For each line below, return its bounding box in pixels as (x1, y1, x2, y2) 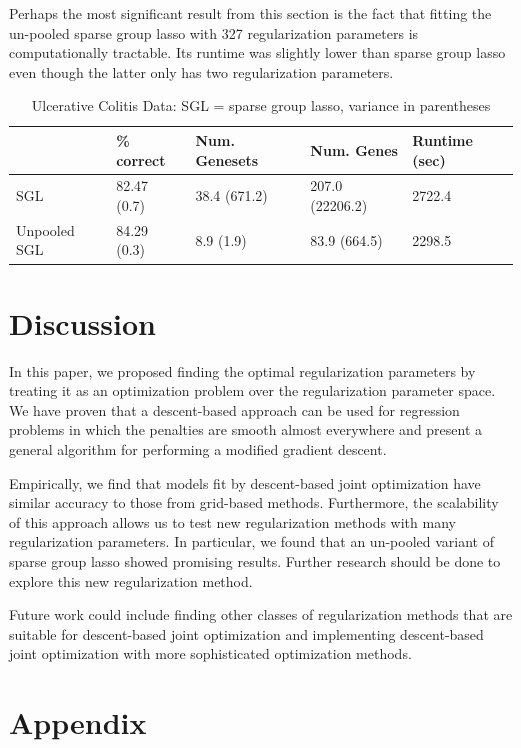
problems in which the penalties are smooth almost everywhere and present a (9, 419, 483, 440)
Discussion (9, 302, 156, 343)
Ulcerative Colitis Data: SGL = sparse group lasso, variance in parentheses (31, 95, 491, 116)
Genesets (195, 149, 259, 170)
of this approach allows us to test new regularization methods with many (9, 511, 456, 532)
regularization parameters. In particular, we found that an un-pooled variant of (9, 531, 494, 552)
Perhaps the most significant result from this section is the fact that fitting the (9, 3, 492, 23)
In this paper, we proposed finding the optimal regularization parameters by (9, 360, 476, 381)
